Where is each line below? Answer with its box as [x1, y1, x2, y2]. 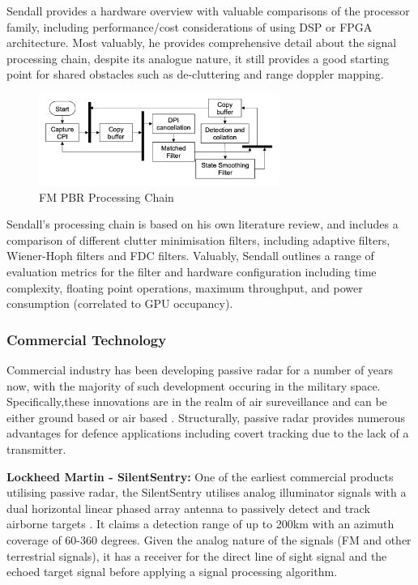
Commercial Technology [6, 329, 167, 349]
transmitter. [6, 440, 66, 457]
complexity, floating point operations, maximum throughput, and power [6, 279, 363, 296]
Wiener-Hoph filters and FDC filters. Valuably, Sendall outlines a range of [6, 247, 374, 264]
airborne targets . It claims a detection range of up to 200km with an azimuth [6, 515, 395, 532]
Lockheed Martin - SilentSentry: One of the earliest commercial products [6, 468, 394, 485]
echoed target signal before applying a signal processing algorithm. [6, 563, 338, 580]
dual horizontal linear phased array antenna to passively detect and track [6, 499, 370, 516]
